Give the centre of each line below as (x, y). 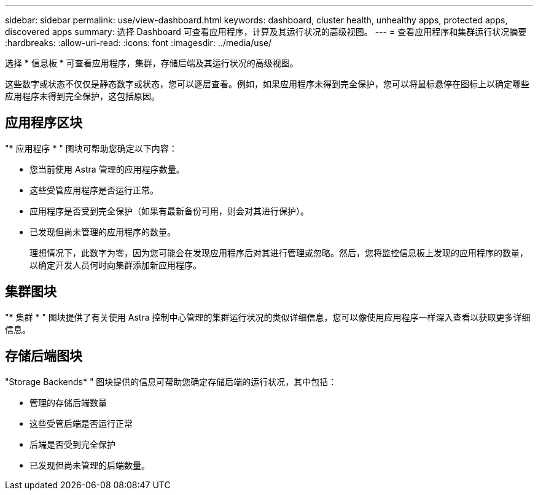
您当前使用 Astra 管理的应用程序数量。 (107, 169)
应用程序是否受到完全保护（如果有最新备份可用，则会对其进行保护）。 (169, 211)
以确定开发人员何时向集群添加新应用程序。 (115, 265)
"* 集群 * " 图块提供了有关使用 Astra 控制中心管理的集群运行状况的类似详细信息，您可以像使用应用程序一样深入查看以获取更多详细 (268, 317)
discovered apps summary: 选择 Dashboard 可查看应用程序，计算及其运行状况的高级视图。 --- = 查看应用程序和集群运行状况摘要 (266, 32)
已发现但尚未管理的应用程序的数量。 (103, 232)
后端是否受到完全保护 (72, 444)
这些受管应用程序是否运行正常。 (94, 190)
